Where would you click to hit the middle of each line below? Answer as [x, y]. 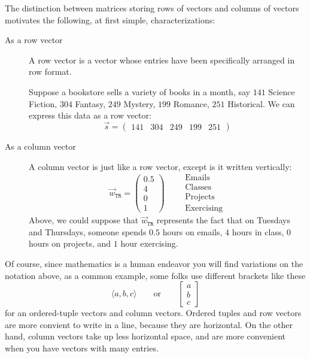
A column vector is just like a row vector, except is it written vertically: [160, 166]
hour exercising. [149, 243]
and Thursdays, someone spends [88, 231]
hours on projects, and [70, 243]
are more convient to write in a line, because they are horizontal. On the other [149, 324]
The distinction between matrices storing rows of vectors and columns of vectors [152, 8]
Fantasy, [90, 103]
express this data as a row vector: [90, 115]
